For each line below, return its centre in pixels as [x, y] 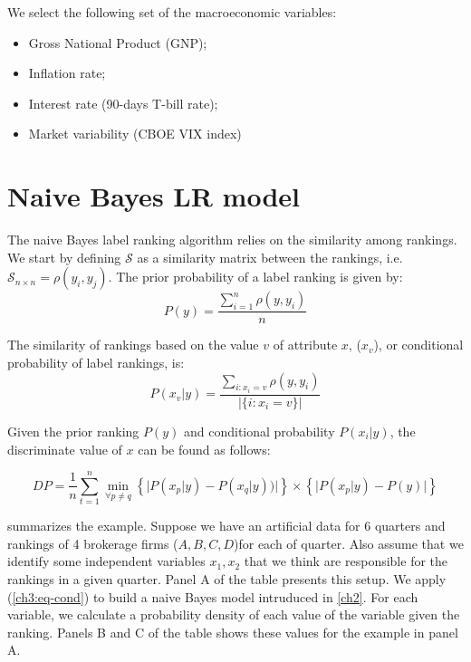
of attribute [305, 345]
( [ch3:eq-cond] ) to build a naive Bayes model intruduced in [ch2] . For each [213, 596]
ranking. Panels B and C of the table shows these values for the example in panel [233, 632]
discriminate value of [65, 449]
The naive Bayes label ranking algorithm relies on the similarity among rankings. [232, 240]
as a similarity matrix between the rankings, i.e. [270, 257]
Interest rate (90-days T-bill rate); [123, 103]
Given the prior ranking [73, 431]
